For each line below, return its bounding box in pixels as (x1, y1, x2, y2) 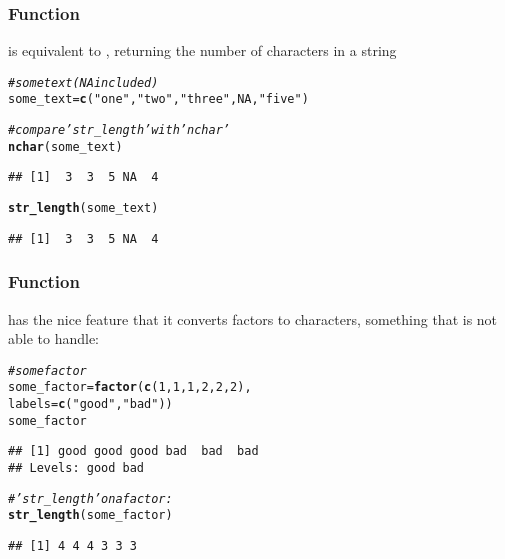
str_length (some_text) (8, 201, 159, 216)
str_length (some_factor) (8, 508, 173, 523)
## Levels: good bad (8, 461, 145, 476)
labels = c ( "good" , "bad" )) (8, 397, 173, 412)
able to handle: (8, 328, 100, 349)
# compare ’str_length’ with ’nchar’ (8, 123, 230, 138)
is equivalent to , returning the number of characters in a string (8, 40, 397, 61)
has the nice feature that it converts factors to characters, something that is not (8, 308, 498, 329)
